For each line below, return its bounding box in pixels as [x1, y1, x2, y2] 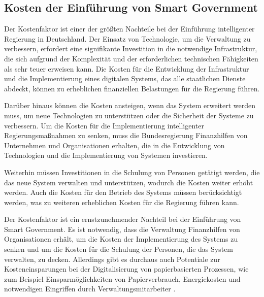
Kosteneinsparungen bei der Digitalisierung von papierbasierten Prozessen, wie [4, 263, 249, 274]
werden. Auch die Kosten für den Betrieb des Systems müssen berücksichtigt [4, 187, 242, 197]
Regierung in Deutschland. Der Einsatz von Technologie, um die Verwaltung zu [4, 33, 251, 44]
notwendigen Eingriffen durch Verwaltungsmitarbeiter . [4, 283, 176, 294]
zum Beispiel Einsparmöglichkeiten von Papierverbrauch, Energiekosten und [4, 273, 241, 284]
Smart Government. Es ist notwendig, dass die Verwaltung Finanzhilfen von [4, 223, 240, 234]
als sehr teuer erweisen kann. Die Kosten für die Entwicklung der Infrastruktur [4, 63, 249, 74]
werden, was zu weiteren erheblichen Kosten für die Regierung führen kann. [4, 196, 239, 207]
